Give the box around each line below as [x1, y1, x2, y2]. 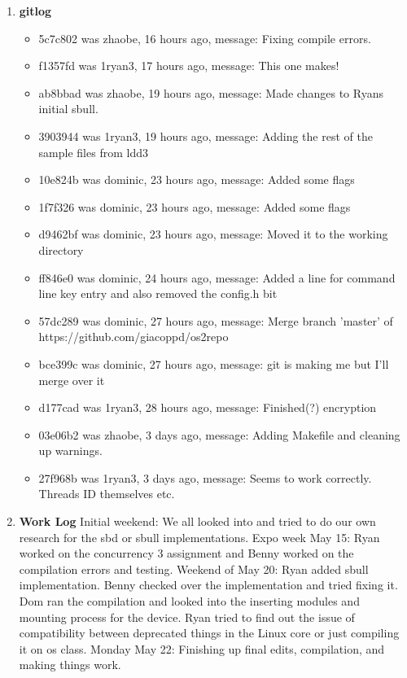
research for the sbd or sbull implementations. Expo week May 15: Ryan [19, 528, 380, 545]
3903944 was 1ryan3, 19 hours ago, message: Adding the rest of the [38, 127, 373, 144]
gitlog [19, 2, 52, 19]
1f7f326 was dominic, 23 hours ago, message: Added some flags [38, 198, 351, 215]
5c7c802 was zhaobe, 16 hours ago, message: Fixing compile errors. [38, 29, 371, 46]
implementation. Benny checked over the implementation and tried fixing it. [19, 576, 398, 593]
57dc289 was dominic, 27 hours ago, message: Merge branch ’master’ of [38, 312, 393, 329]
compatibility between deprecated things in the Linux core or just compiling [19, 624, 400, 641]
